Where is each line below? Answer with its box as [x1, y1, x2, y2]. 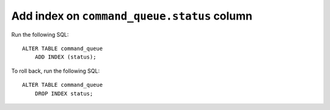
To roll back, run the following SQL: [11, 67, 100, 75]
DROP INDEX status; [34, 90, 94, 97]
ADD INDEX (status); [34, 54, 97, 61]
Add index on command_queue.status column [11, 9, 253, 23]
